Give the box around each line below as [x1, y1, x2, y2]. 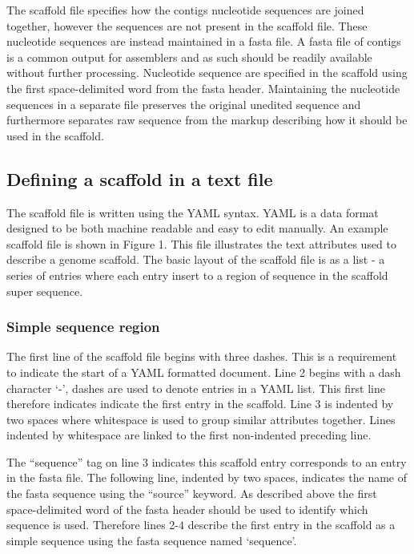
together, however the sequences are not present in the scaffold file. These [6, 17, 368, 34]
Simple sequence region [6, 317, 160, 337]
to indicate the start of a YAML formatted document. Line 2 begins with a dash [6, 363, 401, 380]
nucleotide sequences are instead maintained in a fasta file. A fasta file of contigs [6, 33, 401, 50]
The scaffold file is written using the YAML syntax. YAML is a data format [6, 204, 379, 220]
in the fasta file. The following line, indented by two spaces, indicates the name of [6, 469, 408, 486]
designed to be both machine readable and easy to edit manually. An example [6, 220, 388, 237]
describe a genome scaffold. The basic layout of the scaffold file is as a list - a [6, 251, 385, 268]
